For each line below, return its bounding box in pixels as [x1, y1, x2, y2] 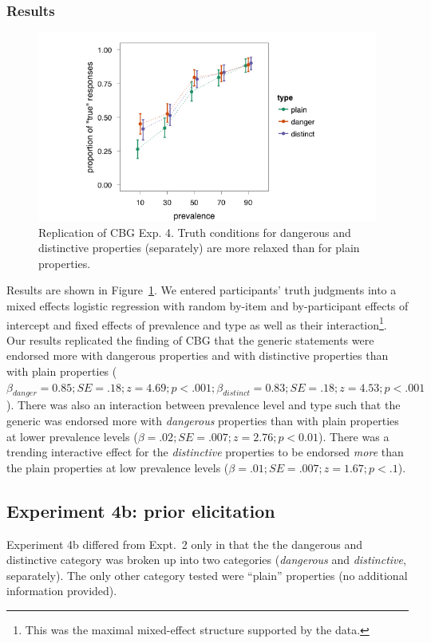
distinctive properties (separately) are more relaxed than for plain [38, 239, 360, 256]
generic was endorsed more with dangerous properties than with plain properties [6, 412, 399, 428]
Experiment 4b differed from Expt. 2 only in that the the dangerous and [6, 535, 362, 552]
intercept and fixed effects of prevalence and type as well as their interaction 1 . [6, 314, 387, 333]
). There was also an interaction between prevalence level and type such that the [6, 396, 401, 413]
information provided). [6, 582, 117, 599]
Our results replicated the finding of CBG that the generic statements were [6, 331, 374, 348]
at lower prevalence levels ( [6, 428, 138, 444]
